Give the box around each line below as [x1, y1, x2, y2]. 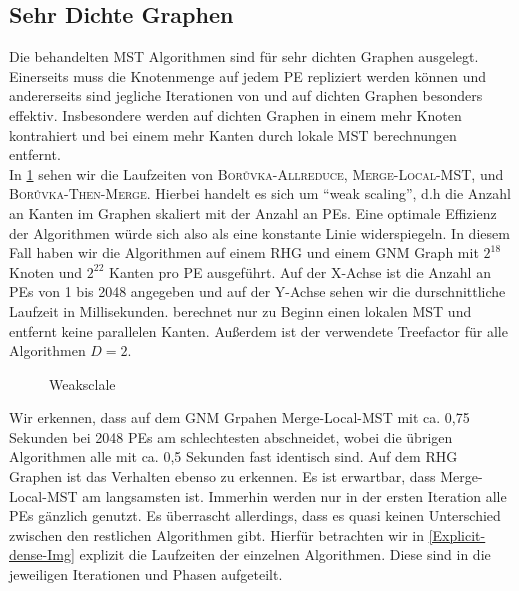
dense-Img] [9, 544, 75, 565]
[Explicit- [428, 524, 486, 545]
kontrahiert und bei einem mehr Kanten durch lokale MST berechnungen [9, 124, 457, 145]
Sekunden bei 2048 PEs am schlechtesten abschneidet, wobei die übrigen [9, 426, 453, 447]
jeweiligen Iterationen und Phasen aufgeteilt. [9, 564, 283, 585]
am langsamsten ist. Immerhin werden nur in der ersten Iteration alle [82, 485, 507, 506]
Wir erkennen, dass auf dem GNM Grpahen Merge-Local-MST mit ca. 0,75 [9, 407, 470, 428]
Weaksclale [49, 373, 116, 394]
